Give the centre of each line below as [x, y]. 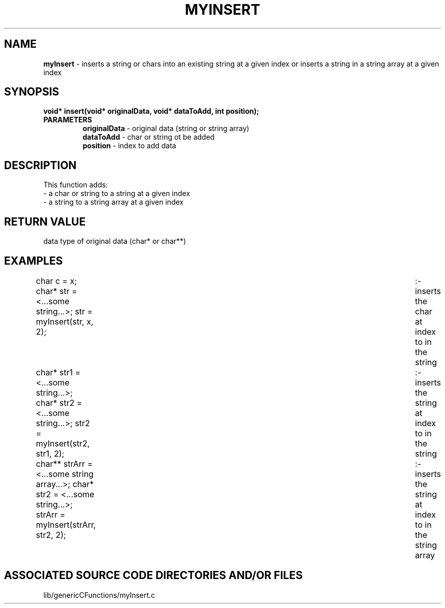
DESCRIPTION [40, 165]
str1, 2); [50, 453]
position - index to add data [129, 146]
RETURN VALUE [45, 221]
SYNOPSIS [32, 92]
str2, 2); [51, 535]
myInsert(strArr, [66, 524]
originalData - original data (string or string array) [166, 129]
